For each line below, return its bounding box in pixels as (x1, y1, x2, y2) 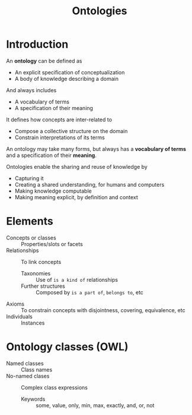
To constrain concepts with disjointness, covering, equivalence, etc (21, 306, 185, 313)
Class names (21, 366, 53, 373)
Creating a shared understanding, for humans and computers (14, 181, 165, 188)
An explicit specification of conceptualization (14, 68, 125, 76)
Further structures (21, 282, 65, 290)
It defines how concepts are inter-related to (6, 116, 113, 123)
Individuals (6, 313, 33, 320)
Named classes (6, 360, 44, 367)
